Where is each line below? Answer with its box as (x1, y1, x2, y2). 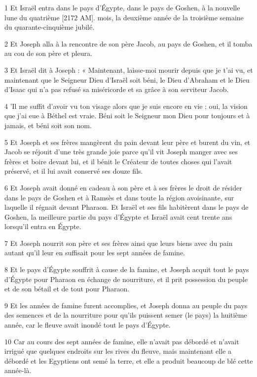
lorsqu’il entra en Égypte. (4, 221, 81, 232)
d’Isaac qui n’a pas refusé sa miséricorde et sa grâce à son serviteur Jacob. (4, 84, 229, 94)
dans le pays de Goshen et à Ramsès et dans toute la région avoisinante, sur (4, 192, 234, 202)
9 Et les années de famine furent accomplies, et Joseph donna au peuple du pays (4, 300, 248, 310)
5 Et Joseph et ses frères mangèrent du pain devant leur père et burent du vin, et (4, 137, 251, 147)
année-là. (4, 365, 32, 376)
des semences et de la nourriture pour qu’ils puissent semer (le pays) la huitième (4, 310, 247, 320)
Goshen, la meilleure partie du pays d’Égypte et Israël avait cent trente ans (4, 211, 232, 222)
